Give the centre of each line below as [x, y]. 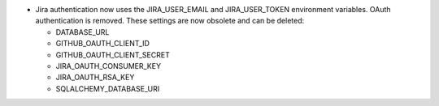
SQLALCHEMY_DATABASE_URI [108, 88]
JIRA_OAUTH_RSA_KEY [95, 78]
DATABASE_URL [83, 32]
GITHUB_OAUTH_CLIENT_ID [103, 44]
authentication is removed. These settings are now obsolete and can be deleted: [170, 21]
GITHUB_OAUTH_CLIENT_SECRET [113, 55]
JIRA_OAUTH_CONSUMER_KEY [109, 66]
